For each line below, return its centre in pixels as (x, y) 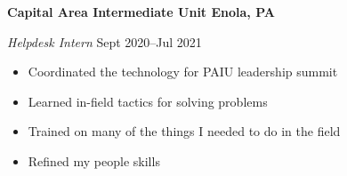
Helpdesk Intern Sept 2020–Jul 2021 (105, 41)
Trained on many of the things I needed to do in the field (184, 131)
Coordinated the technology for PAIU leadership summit (183, 72)
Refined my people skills (94, 160)
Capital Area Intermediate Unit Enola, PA (141, 12)
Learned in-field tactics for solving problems (148, 101)
